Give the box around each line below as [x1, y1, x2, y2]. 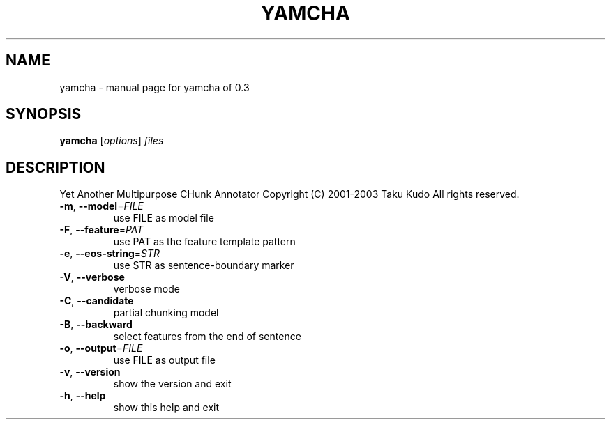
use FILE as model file [113, 212, 214, 224]
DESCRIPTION [6, 158, 105, 176]
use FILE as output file [113, 354, 216, 366]
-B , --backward [59, 318, 133, 331]
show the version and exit [113, 378, 232, 390]
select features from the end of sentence [113, 330, 301, 343]
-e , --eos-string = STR [59, 247, 160, 260]
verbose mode [113, 283, 180, 295]
